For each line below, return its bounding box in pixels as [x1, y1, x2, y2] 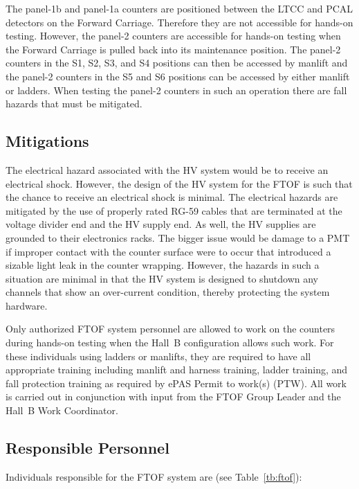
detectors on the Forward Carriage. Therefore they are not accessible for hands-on [6, 15, 353, 29]
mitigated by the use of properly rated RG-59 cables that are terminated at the [6, 203, 342, 217]
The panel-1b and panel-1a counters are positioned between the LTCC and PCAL [6, 1, 353, 15]
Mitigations [6, 130, 89, 152]
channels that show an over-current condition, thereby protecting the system [6, 285, 330, 299]
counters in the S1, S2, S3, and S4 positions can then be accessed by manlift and [6, 55, 348, 70]
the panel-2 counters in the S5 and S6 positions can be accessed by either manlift [6, 69, 350, 83]
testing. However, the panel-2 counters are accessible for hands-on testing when [6, 28, 341, 43]
